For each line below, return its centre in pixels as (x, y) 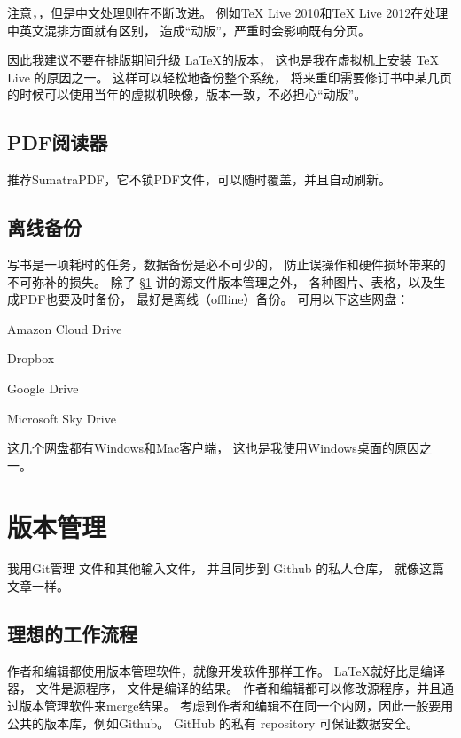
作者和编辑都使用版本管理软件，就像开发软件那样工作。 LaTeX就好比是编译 (227, 670)
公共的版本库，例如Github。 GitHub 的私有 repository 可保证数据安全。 (213, 722)
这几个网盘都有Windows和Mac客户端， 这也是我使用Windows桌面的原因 (213, 448)
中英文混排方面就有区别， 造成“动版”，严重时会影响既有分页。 (189, 30)
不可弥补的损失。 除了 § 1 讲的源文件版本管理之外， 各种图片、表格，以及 (220, 281)
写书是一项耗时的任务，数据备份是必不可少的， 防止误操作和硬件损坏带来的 (227, 264)
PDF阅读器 (58, 142)
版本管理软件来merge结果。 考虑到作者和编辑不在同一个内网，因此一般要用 (236, 706)
